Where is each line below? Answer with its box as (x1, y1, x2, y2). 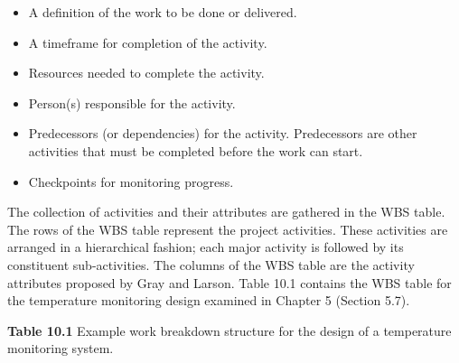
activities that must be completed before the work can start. (28, 141, 363, 160)
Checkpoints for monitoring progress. (28, 172, 234, 191)
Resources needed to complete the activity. (28, 63, 265, 82)
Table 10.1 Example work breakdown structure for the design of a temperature (7, 321, 452, 340)
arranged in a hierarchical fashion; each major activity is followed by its (7, 237, 404, 256)
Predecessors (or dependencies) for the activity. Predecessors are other (28, 124, 417, 143)
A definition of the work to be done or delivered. (28, 3, 297, 21)
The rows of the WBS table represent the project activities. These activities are (7, 219, 448, 238)
